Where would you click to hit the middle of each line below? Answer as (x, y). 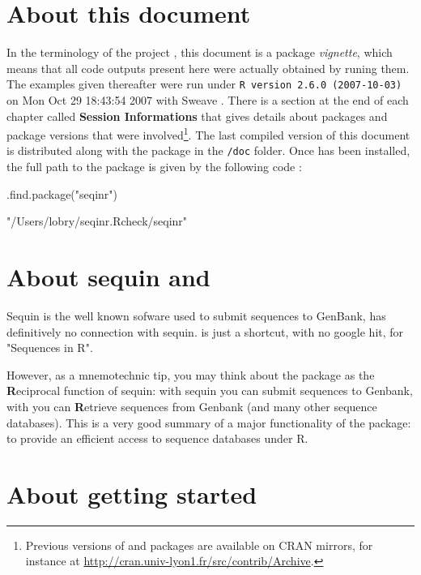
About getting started (132, 493)
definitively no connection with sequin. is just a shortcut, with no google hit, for (205, 331)
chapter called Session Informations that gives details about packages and (197, 116)
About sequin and (108, 277)
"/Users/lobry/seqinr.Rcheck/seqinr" (97, 221)
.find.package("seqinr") (62, 193)
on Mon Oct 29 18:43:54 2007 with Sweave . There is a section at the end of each (208, 99)
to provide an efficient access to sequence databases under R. (157, 438)
